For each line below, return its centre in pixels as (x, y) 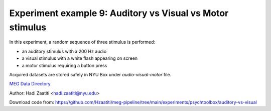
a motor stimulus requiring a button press (64, 65)
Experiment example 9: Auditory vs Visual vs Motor (119, 13)
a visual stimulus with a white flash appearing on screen (80, 58)
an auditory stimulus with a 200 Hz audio (64, 51)
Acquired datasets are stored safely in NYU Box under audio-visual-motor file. (90, 74)
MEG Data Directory (30, 84)
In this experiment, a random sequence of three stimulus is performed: (82, 42)
